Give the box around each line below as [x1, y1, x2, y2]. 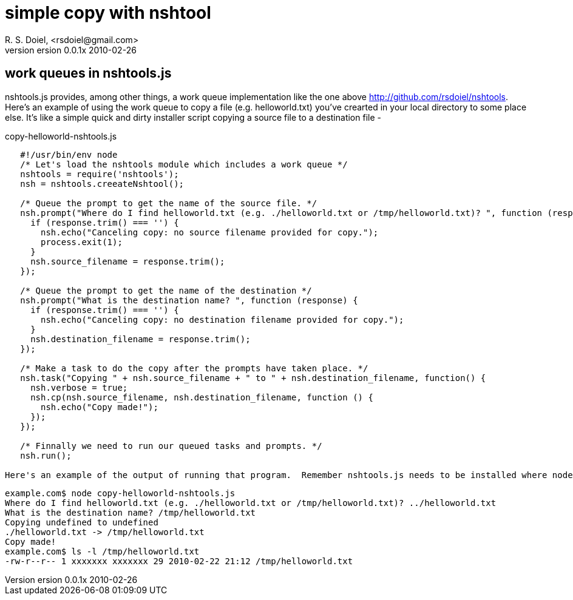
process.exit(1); [41, 237, 123, 247]
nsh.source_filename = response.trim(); [30, 256, 225, 266]
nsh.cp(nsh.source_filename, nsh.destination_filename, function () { [30, 392, 373, 402]
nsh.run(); [20, 450, 72, 460]
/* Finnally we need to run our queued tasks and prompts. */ [20, 440, 322, 451]
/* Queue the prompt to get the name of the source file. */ [20, 198, 317, 208]
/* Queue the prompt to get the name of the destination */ [20, 285, 312, 295]
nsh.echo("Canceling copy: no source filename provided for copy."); [41, 227, 379, 237]
